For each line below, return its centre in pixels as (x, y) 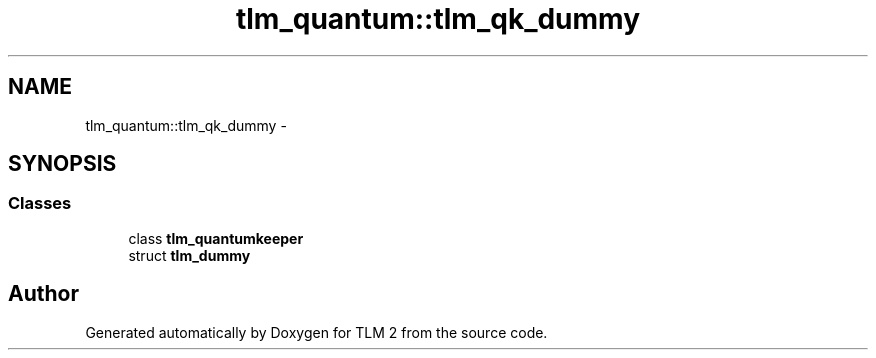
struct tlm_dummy (189, 255)
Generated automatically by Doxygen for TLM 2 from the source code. (316, 332)
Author (43, 294)
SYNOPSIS (62, 164)
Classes (40, 203)
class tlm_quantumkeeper (216, 238)
